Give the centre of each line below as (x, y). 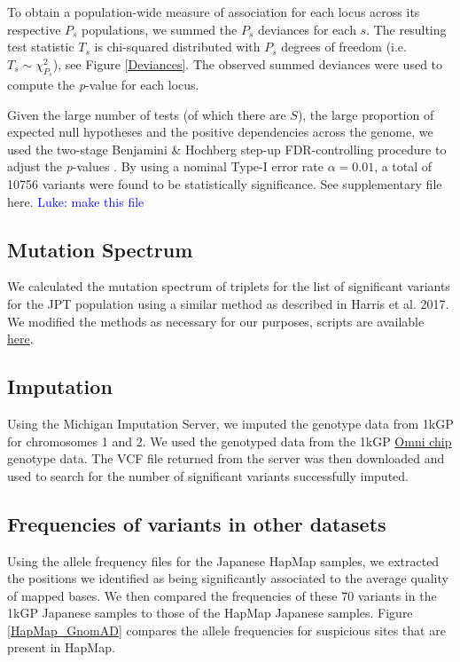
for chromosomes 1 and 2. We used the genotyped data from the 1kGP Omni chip (230, 441)
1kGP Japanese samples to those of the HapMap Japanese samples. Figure (210, 613)
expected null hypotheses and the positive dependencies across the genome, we (220, 132)
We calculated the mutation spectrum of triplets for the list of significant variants (229, 286)
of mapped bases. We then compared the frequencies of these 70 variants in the (222, 595)
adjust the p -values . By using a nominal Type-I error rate (165, 166)
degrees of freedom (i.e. (344, 47)
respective (34, 29)
